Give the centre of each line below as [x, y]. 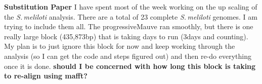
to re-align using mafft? [46, 76]
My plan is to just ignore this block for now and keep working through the [120, 46]
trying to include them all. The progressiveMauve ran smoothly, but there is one [129, 26]
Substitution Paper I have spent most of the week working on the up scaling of [131, 7]
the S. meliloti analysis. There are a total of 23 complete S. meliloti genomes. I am [131, 16]
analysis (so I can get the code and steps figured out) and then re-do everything [128, 56]
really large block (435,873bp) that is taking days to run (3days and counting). [126, 36]
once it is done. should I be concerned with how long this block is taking [130, 66]
